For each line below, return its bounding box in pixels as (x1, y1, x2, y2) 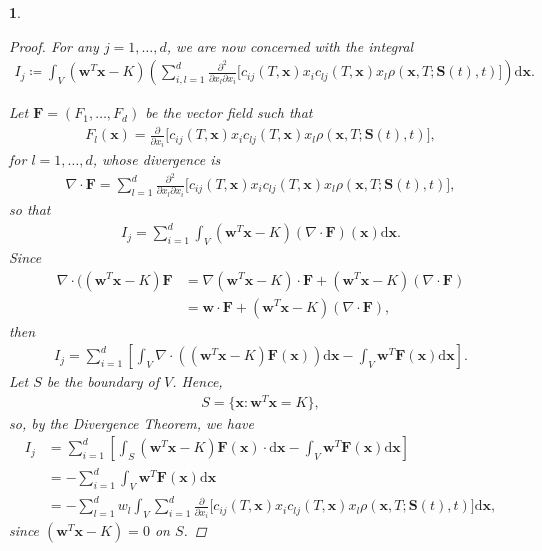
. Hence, (172, 371, 223, 392)
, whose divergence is (92, 149, 221, 170)
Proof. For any (9, 35, 99, 56)
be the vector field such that (145, 102, 313, 123)
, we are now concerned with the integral (166, 35, 414, 56)
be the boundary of (46, 371, 159, 392)
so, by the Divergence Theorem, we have (9, 412, 254, 433)
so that (9, 198, 51, 219)
